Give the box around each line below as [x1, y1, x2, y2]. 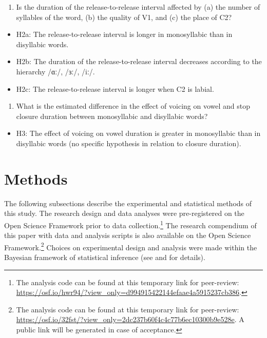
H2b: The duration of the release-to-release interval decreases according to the [16, 56, 262, 67]
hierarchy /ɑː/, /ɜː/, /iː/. [16, 66, 95, 76]
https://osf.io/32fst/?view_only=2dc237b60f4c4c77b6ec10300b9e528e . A [16, 314, 244, 325]
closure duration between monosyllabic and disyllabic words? [16, 110, 208, 121]
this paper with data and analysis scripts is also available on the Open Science [4, 230, 251, 241]
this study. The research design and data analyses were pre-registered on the [4, 208, 244, 218]
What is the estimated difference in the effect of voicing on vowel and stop [16, 101, 251, 111]
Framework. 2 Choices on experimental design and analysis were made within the [4, 240, 257, 252]
